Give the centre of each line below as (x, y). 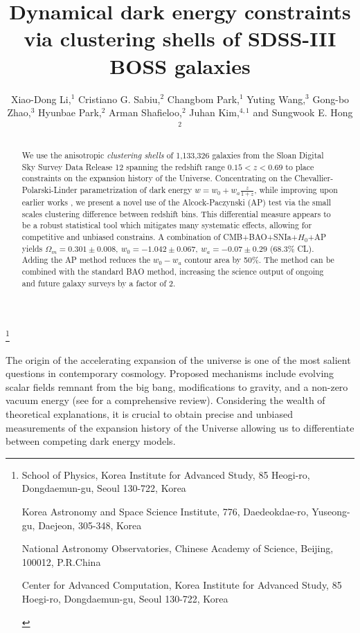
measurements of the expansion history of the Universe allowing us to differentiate (180, 427)
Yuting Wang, (276, 99)
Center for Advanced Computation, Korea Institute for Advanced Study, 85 (182, 585)
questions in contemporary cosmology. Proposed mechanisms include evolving (170, 373)
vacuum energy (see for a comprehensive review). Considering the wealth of (165, 400)
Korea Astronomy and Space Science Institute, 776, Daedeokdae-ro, (165, 511)
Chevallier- (314, 178)
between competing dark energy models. (91, 441)
